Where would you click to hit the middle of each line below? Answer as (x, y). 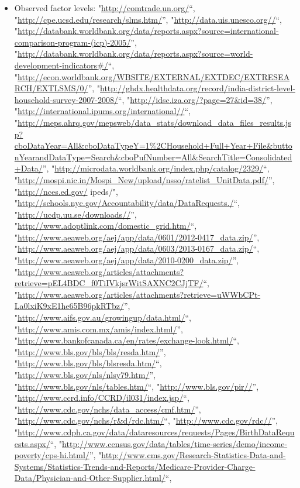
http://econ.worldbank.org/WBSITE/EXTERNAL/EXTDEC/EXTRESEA (154, 76)
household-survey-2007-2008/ (66, 99)
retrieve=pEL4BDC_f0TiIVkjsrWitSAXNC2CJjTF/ (109, 283)
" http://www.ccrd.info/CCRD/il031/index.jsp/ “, (102, 398)
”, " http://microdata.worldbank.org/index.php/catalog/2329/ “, (156, 168)
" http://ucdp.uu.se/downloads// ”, (75, 214)
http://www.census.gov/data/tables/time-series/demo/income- (175, 443)
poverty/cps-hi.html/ (52, 455)
